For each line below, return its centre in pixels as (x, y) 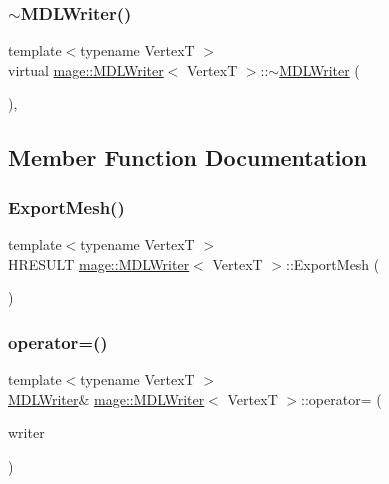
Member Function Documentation (188, 157)
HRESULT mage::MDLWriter (99, 263)
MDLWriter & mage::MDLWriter (106, 398)
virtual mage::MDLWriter (86, 69)
